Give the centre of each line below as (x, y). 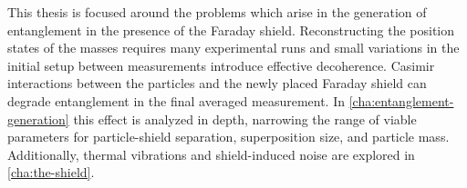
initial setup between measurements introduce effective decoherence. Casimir (221, 65)
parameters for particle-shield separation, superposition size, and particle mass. (228, 137)
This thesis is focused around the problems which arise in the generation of (217, 12)
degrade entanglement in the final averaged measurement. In (176, 100)
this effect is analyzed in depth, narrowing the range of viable (245, 119)
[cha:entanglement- (401, 100)
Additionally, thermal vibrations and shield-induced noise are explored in (211, 154)
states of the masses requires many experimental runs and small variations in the (233, 48)
